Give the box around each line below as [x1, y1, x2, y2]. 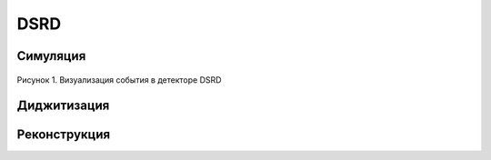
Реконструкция [16, 127, 111, 143]
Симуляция [16, 48, 86, 64]
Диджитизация [16, 98, 110, 114]
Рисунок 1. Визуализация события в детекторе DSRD [16, 74, 222, 85]
